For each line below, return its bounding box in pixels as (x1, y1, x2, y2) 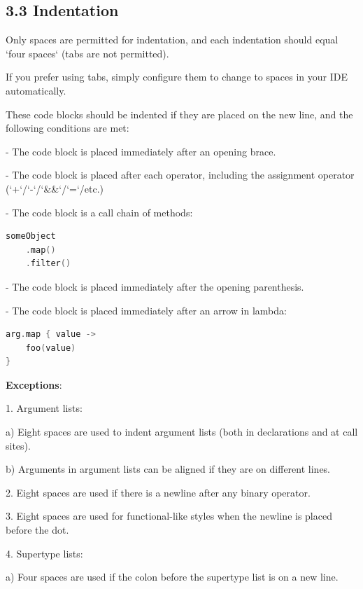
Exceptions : (6, 377, 62, 391)
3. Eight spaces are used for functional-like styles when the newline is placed (6, 508, 332, 523)
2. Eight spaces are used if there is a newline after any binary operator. (6, 485, 311, 499)
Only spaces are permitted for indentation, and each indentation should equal (6, 32, 339, 47)
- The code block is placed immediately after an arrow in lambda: (6, 303, 287, 317)
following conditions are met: (6, 120, 129, 135)
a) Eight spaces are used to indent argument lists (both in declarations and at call (6, 424, 358, 439)
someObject (6, 231, 56, 242)
